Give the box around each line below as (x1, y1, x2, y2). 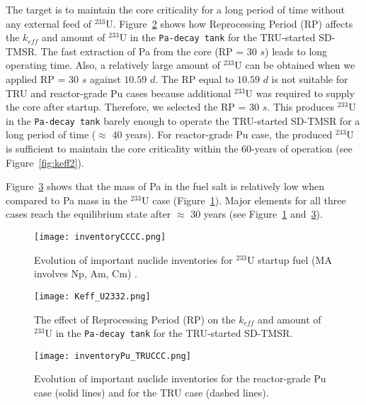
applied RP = (6, 72, 66, 87)
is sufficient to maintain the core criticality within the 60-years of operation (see (6, 141, 353, 156)
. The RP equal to (155, 72, 234, 87)
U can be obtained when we (234, 57, 355, 72)
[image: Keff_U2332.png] (34, 291, 151, 301)
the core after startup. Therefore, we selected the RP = (6, 99, 246, 114)
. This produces (267, 99, 335, 114)
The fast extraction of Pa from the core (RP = (40, 43, 244, 58)
